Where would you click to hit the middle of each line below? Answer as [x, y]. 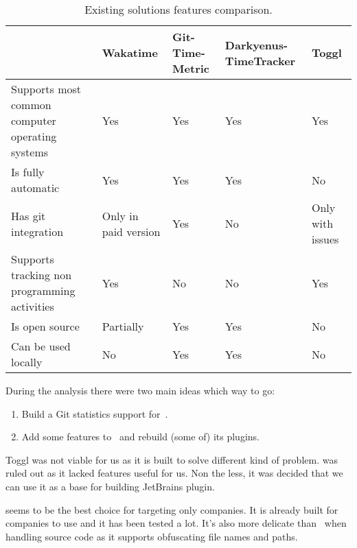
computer [34, 120]
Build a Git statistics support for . [95, 413]
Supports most [46, 89]
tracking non [42, 275]
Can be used [41, 346]
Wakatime [130, 52]
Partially [123, 326]
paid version [131, 231]
